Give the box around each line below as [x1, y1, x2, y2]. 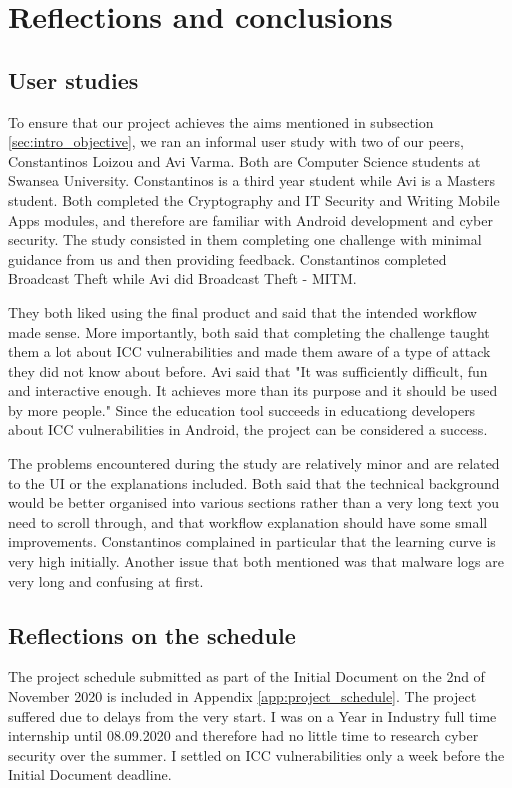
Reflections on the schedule [8, 619, 296, 650]
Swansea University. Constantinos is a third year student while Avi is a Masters [8, 170, 495, 191]
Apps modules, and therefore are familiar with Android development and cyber [8, 209, 493, 230]
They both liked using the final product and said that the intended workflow [8, 301, 477, 322]
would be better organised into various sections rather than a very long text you [8, 492, 499, 513]
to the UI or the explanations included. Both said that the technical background [8, 472, 500, 493]
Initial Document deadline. [8, 764, 172, 785]
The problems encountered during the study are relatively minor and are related [8, 453, 500, 474]
